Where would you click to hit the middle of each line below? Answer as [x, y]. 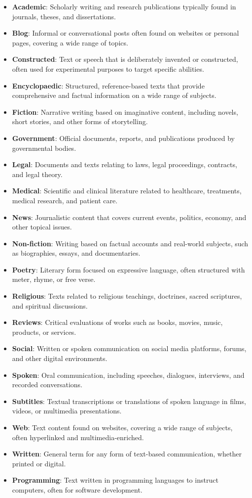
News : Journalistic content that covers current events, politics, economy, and [129, 217]
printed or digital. [39, 463]
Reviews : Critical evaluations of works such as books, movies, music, [117, 322]
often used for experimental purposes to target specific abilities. [108, 68]
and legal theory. [37, 174]
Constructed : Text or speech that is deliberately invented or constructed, [125, 59]
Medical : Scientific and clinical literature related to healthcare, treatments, [127, 191]
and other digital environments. [60, 358]
